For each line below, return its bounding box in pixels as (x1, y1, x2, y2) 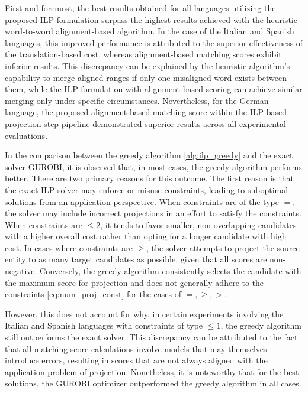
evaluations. (5, 129, 48, 141)
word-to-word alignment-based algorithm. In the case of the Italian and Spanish (5, 25, 294, 37)
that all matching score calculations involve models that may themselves (5, 342, 267, 355)
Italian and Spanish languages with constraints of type (5, 319, 203, 332)
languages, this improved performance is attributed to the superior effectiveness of (5, 36, 303, 48)
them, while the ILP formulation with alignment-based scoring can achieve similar (5, 83, 303, 95)
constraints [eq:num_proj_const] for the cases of (5, 288, 182, 300)
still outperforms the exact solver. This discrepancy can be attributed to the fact (5, 331, 298, 343)
